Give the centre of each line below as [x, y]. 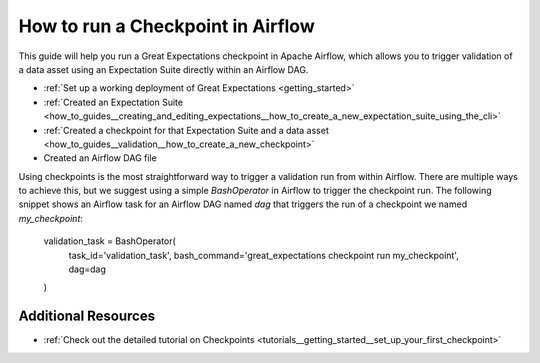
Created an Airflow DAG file [100, 158]
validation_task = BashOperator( [110, 241]
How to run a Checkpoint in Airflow [166, 26]
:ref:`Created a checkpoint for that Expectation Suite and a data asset [186, 130]
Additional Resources [86, 316]
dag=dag [87, 269]
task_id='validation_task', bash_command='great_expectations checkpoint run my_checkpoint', [263, 255]
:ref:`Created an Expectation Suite [113, 102]
